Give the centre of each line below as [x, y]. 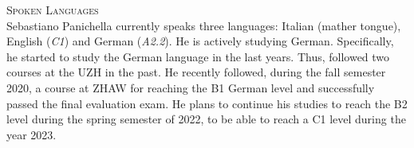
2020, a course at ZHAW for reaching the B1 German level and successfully [191, 87]
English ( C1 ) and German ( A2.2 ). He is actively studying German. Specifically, [200, 41]
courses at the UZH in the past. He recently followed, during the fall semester [196, 72]
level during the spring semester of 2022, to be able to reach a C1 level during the [206, 119]
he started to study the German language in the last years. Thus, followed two [198, 56]
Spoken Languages [53, 10]
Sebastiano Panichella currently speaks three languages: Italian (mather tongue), [204, 25]
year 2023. [32, 134]
